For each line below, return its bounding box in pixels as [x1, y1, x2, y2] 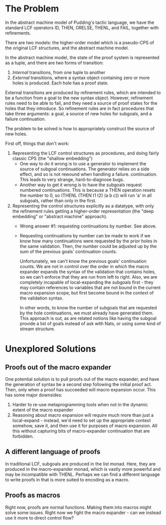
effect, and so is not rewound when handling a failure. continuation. [19, 171, 158, 177]
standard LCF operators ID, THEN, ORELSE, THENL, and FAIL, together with [5, 24, 159, 30]
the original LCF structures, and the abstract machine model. [5, 45, 129, 51]
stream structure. [19, 326, 55, 332]
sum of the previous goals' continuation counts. [19, 248, 117, 254]
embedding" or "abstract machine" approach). [12, 213, 108, 219]
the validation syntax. [19, 295, 63, 301]
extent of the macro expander [12, 407, 73, 413]
